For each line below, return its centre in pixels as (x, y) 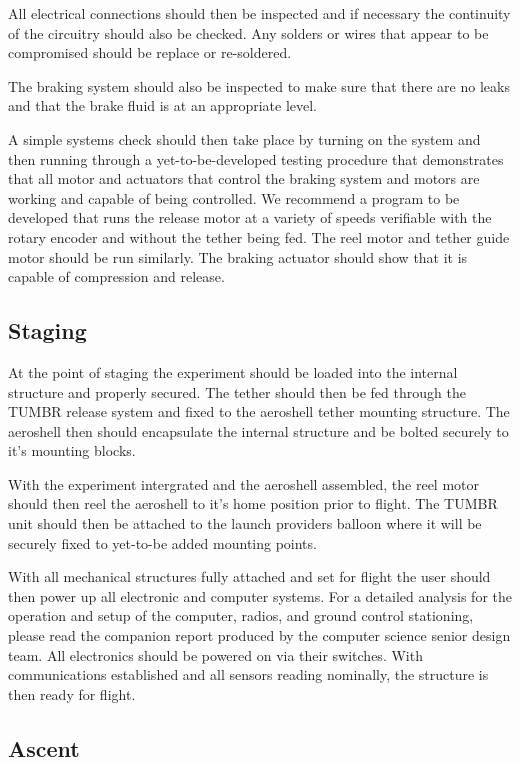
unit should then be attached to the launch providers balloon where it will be (245, 523)
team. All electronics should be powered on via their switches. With (215, 654)
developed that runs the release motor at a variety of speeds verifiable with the (250, 217)
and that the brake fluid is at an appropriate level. (163, 105)
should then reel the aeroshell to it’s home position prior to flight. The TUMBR (253, 503)
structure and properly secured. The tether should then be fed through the (237, 391)
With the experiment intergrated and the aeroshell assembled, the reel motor (244, 483)
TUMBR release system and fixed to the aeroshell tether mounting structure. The (259, 411)
